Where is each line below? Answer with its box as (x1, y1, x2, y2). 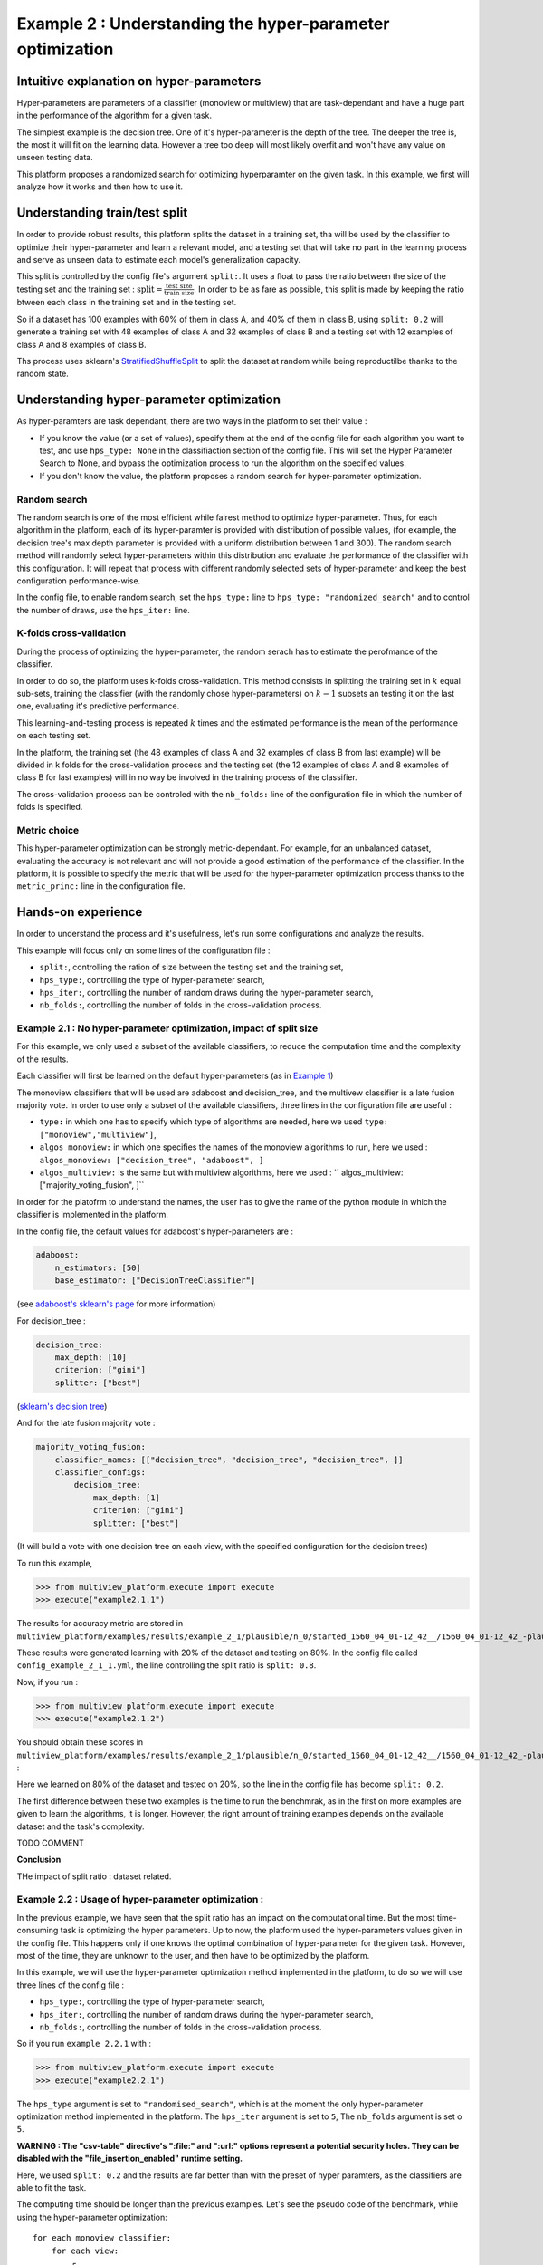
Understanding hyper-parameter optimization (16, 392, 281, 408)
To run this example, (16, 1557, 93, 1568)
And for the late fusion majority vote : (16, 1418, 156, 1429)
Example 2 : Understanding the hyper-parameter (16, 14, 390, 34)
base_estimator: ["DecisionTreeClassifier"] (54, 1276, 256, 1286)
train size (164, 289, 195, 298)
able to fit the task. (16, 2183, 87, 2193)
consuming (16, 1925, 59, 1936)
